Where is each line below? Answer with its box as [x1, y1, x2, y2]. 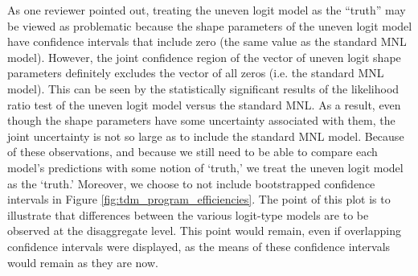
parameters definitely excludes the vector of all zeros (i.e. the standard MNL [7, 64, 384, 81]
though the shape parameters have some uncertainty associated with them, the [7, 112, 395, 129]
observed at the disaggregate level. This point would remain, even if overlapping [7, 222, 401, 239]
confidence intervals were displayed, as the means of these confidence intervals [7, 237, 391, 254]
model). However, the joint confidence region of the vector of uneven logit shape [7, 48, 401, 65]
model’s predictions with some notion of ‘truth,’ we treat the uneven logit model [7, 159, 404, 175]
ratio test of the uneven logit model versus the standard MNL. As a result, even [7, 96, 401, 113]
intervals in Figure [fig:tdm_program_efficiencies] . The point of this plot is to [7, 191, 391, 208]
